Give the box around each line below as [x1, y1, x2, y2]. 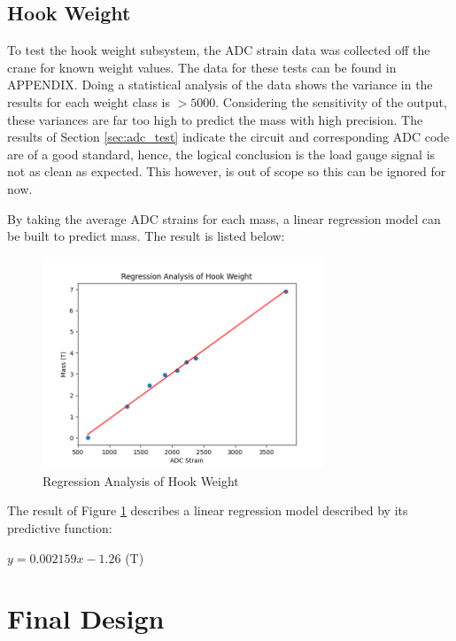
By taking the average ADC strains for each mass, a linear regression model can [7, 209, 441, 228]
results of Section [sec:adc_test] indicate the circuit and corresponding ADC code [7, 127, 450, 146]
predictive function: [7, 519, 112, 537]
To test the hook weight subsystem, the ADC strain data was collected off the [7, 41, 430, 59]
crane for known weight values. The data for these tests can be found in [7, 58, 397, 76]
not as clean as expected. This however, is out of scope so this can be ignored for [7, 162, 446, 181]
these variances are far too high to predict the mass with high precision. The [7, 110, 423, 128]
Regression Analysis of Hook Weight [43, 471, 239, 490]
